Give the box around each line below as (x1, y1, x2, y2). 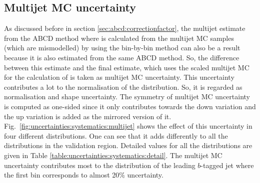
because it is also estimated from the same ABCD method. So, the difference (4, 52, 239, 62)
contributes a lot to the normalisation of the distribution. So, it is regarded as (4, 81, 242, 92)
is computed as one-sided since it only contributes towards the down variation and (4, 101, 256, 111)
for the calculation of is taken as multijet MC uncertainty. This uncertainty (4, 72, 234, 82)
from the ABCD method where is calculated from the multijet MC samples (4, 32, 234, 43)
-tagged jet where (200, 160, 254, 170)
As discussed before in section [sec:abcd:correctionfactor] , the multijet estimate (4, 23, 245, 33)
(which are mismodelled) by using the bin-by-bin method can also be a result (4, 42, 240, 53)
